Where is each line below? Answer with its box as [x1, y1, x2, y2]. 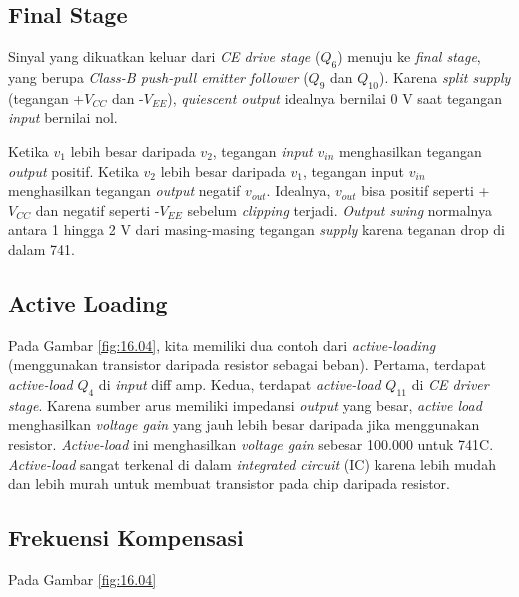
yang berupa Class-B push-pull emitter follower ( [8, 67, 309, 87]
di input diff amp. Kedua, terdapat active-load [98, 373, 381, 394]
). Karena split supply [378, 67, 511, 87]
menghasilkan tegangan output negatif [8, 180, 241, 201]
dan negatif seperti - [35, 199, 160, 220]
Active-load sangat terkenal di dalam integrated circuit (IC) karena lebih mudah [8, 453, 496, 474]
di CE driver [411, 373, 489, 394]
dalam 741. [8, 238, 75, 259]
